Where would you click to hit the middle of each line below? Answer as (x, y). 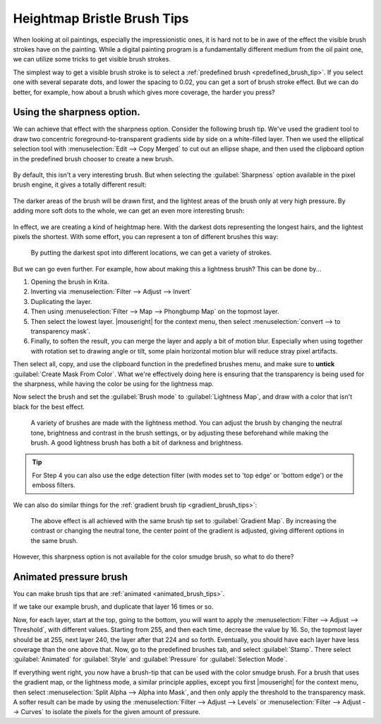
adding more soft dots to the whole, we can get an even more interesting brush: (129, 211)
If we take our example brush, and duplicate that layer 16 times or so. (113, 607)
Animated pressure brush (71, 577)
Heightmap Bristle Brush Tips (101, 18)
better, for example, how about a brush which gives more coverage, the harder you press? (144, 92)
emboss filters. (54, 485)
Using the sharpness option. (77, 112)
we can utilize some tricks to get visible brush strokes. (92, 59)
